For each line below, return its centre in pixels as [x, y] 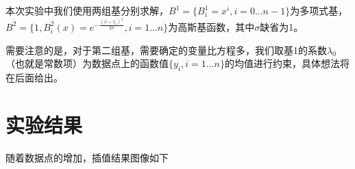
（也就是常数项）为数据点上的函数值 [87, 63]
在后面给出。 [34, 77]
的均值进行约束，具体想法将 [287, 63]
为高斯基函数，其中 [211, 26]
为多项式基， [319, 10]
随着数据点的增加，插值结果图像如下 [87, 157]
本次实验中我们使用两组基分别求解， [87, 10]
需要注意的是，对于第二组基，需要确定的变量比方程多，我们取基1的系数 [166, 50]
